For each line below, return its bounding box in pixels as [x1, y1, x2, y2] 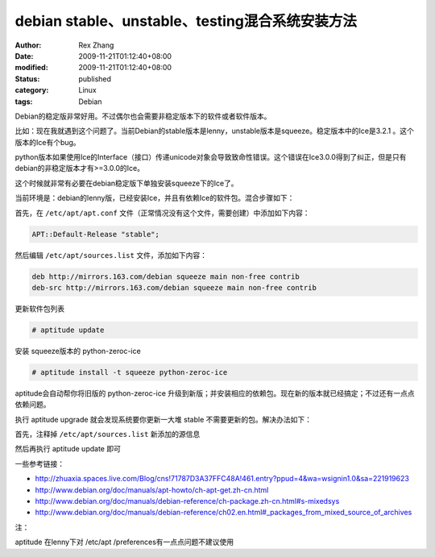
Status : [14, 73, 40, 84]
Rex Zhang [78, 40, 114, 50]
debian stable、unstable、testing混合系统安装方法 [14, 12, 358, 30]
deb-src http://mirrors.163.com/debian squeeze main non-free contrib [31, 283, 317, 292]
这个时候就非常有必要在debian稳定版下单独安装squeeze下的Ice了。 [14, 178, 238, 188]
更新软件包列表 [14, 303, 64, 314]
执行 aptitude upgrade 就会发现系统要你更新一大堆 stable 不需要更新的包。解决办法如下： [14, 414, 313, 424]
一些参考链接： [14, 459, 64, 468]
